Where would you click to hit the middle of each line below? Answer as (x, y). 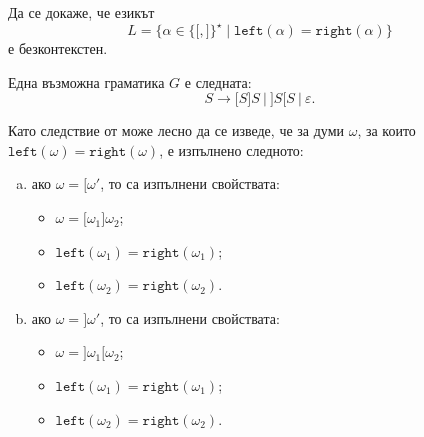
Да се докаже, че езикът (81, 12)
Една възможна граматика (86, 81)
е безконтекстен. (58, 48)
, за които (386, 130)
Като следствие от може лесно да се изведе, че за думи (176, 130)
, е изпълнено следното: (231, 149)
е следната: (218, 81)
